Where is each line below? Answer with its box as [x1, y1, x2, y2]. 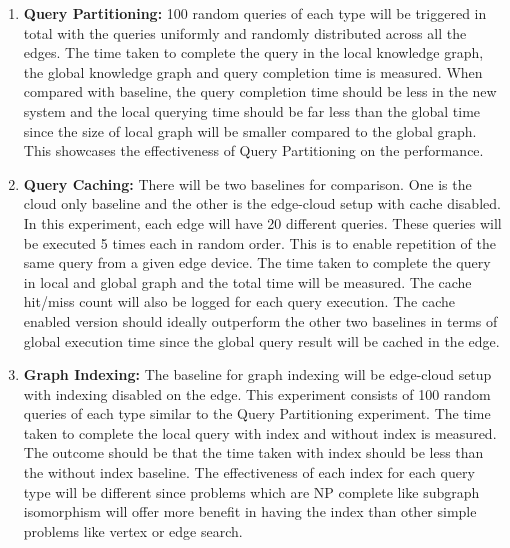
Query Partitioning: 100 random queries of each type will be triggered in [23, 3, 487, 23]
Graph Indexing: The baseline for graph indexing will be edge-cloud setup [23, 364, 492, 385]
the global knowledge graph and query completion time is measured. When [23, 61, 483, 82]
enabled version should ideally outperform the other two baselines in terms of [23, 310, 498, 331]
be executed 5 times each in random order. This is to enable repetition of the [23, 232, 496, 253]
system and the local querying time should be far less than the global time [23, 100, 481, 121]
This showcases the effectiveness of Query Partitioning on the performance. [23, 140, 484, 161]
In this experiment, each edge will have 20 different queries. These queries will [23, 212, 502, 233]
